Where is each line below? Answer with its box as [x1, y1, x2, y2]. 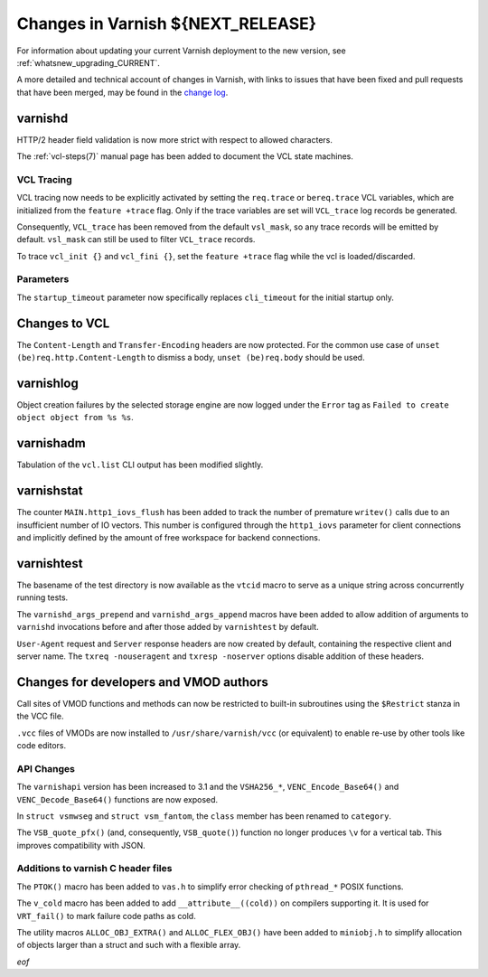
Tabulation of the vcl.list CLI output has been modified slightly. [16, 459, 264, 470]
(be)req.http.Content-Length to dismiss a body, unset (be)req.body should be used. [16, 352, 365, 363]
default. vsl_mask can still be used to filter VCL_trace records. [16, 234, 256, 245]
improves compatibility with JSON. [16, 840, 145, 850]
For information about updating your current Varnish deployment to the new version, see [16, 45, 347, 56]
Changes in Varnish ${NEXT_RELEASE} [16, 14, 316, 33]
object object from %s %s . [16, 412, 135, 423]
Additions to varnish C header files [16, 862, 173, 875]
